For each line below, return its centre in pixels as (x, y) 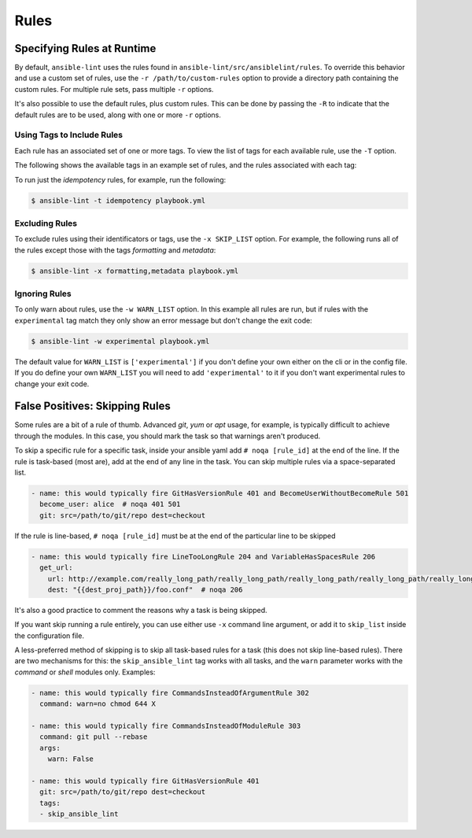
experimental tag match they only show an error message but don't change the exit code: (163, 320)
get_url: (56, 568)
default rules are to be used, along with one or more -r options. (118, 115)
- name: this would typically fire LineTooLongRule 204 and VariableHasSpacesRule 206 (203, 556)
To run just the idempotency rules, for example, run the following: (120, 179)
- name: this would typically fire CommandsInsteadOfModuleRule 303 (166, 725)
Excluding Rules (46, 223)
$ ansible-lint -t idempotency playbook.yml (118, 200)
